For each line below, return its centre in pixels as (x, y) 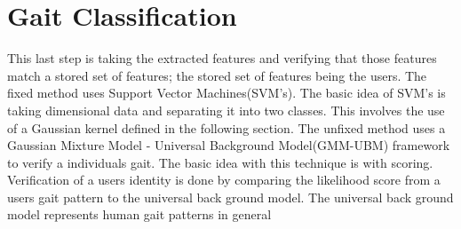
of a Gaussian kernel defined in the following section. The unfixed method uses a (227, 127)
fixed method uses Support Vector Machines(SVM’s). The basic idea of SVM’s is (227, 93)
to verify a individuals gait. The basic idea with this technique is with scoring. (220, 162)
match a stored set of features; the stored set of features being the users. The (217, 75)
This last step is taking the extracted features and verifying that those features (222, 58)
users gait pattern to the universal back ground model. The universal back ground (230, 197)
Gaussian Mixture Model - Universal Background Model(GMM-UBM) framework (229, 145)
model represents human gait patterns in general (139, 214)
